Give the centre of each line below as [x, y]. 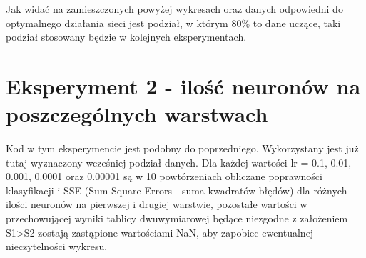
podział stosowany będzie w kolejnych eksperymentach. [126, 37]
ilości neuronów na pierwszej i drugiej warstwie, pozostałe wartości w [157, 204]
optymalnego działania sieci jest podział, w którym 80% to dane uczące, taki [173, 23]
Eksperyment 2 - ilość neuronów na [183, 85]
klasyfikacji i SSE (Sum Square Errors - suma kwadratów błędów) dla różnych [177, 190]
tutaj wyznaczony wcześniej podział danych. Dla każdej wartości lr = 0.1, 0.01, [179, 162]
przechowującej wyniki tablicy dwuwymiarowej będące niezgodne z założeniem [177, 218]
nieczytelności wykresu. [57, 246]
